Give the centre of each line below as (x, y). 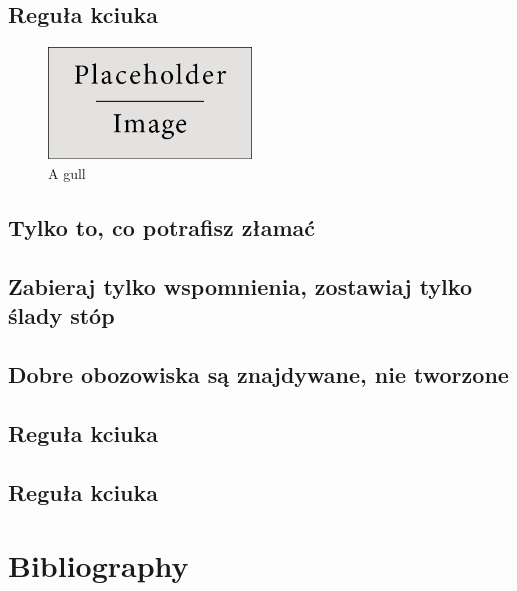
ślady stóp (61, 315)
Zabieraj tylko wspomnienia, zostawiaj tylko (240, 285)
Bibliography (98, 565)
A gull (67, 173)
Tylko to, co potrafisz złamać (161, 227)
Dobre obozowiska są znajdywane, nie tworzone (258, 373)
